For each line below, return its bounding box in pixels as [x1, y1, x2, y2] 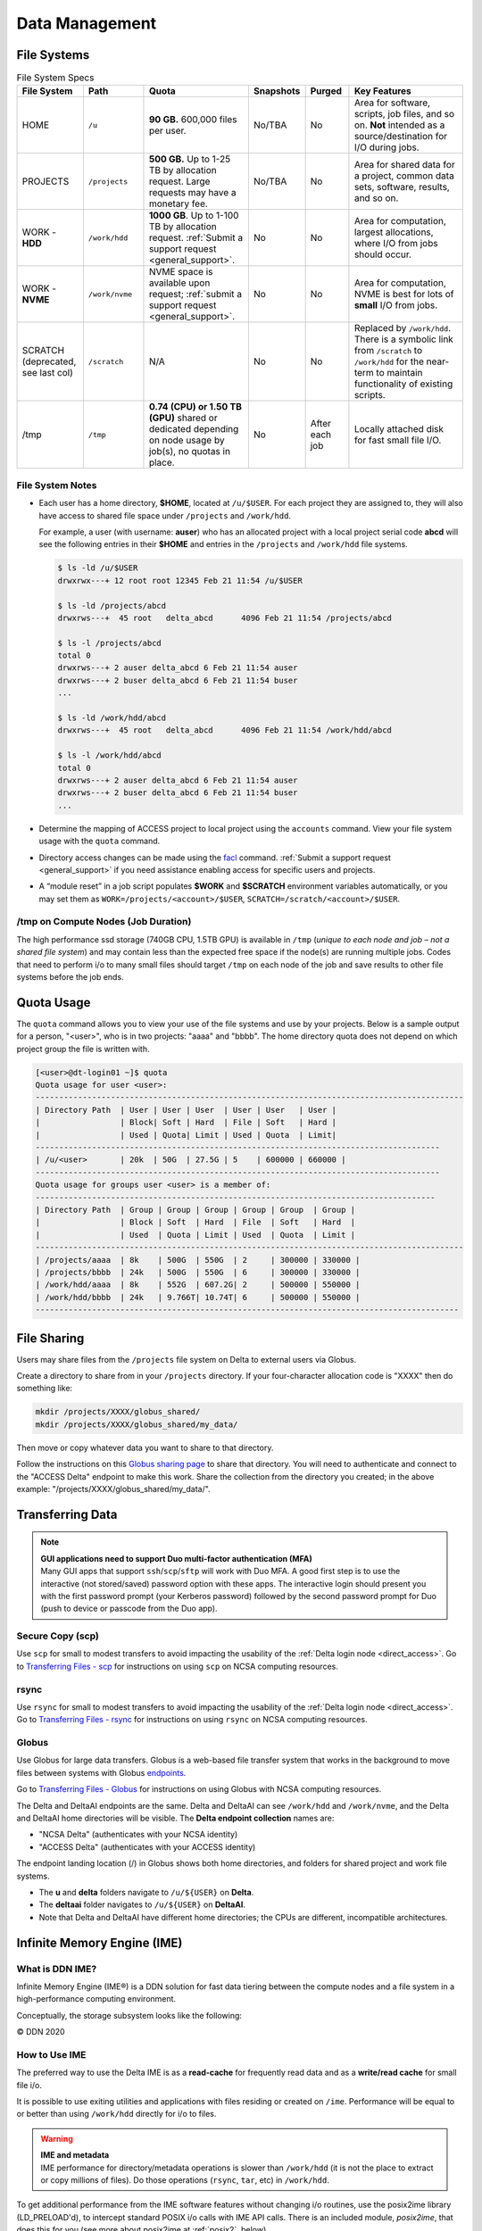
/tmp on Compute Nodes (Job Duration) [16, 916, 192, 928]
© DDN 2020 [16, 2027, 66, 2037]
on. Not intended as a [353, 119, 445, 131]
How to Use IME [16, 2048, 87, 2061]
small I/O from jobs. [353, 299, 438, 311]
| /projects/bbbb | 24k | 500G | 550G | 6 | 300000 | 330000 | [35, 1267, 361, 1277]
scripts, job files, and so [353, 108, 455, 120]
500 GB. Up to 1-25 [148, 153, 231, 165]
